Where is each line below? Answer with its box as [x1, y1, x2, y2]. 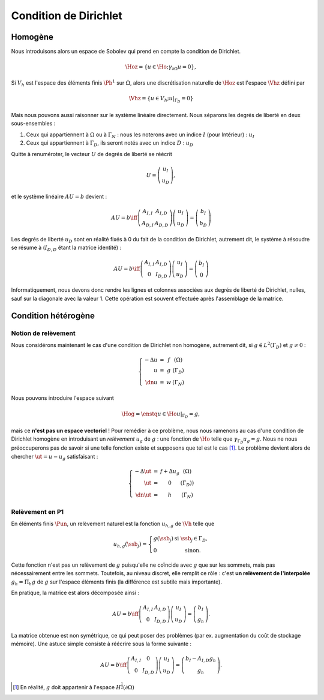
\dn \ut [135, 492, 152, 498]
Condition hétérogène [11, 310, 95, 321]
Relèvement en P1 [11, 507, 64, 516]
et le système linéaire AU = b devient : [11, 193, 107, 201]
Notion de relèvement [11, 329, 76, 337]
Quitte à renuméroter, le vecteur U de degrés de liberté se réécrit [11, 150, 172, 157]
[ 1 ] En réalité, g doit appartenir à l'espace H [13, 683, 121, 690]
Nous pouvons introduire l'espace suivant [11, 394, 114, 402]
